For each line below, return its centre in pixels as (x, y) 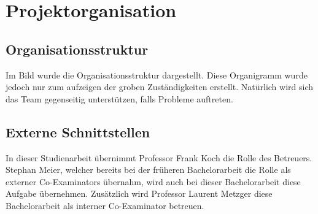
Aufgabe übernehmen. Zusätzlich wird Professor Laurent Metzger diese (139, 193)
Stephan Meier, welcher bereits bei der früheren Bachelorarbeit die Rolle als (148, 170)
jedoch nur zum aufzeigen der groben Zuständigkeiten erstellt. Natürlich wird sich (159, 87)
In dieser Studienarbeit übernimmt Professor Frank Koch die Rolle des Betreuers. (159, 157)
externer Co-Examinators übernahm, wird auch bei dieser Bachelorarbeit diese (153, 181)
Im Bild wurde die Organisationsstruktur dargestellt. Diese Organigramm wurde (157, 75)
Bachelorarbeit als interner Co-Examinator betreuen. (105, 205)
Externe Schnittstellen (78, 132)
